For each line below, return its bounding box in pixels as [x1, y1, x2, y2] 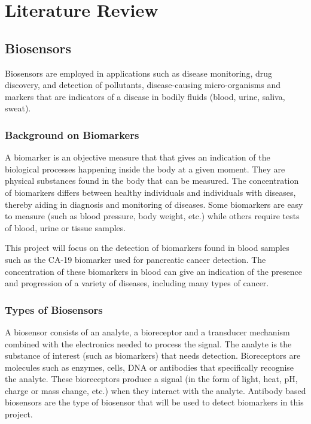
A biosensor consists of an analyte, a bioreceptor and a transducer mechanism [5, 325, 290, 338]
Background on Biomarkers [5, 127, 139, 142]
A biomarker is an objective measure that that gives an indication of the [5, 151, 270, 163]
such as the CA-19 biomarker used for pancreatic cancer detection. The [5, 253, 266, 265]
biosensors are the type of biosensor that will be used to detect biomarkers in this [5, 396, 304, 408]
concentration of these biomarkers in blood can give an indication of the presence [5, 265, 302, 277]
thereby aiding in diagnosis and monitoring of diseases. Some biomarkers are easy [5, 198, 303, 210]
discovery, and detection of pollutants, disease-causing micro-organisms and [5, 78, 281, 91]
